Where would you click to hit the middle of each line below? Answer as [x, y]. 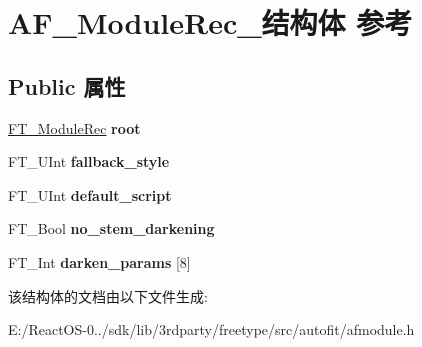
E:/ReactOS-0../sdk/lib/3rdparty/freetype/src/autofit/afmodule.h [211, 329]
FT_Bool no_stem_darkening [111, 228]
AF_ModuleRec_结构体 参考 [210, 22]
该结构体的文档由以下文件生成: [108, 295]
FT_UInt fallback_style [89, 161]
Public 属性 [67, 85]
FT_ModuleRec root [74, 127]
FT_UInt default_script [90, 194]
